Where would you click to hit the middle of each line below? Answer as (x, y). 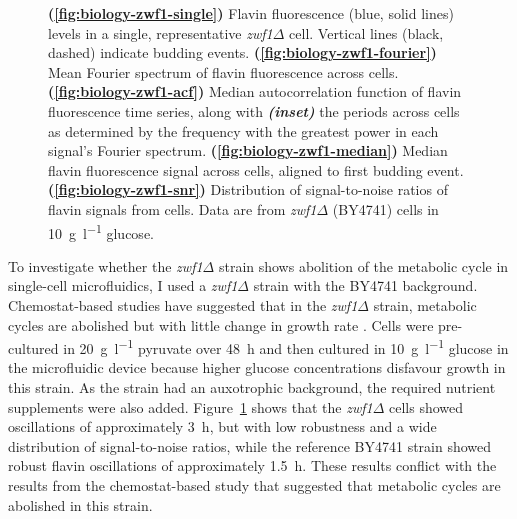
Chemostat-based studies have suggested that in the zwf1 (183, 304)
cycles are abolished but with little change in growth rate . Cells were (221, 324)
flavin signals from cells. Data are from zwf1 (182, 208)
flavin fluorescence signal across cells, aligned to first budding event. (256, 169)
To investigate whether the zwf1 (105, 265)
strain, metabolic (425, 304)
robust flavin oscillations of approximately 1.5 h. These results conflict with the (252, 465)
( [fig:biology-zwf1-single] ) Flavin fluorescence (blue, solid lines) (251, 13)
